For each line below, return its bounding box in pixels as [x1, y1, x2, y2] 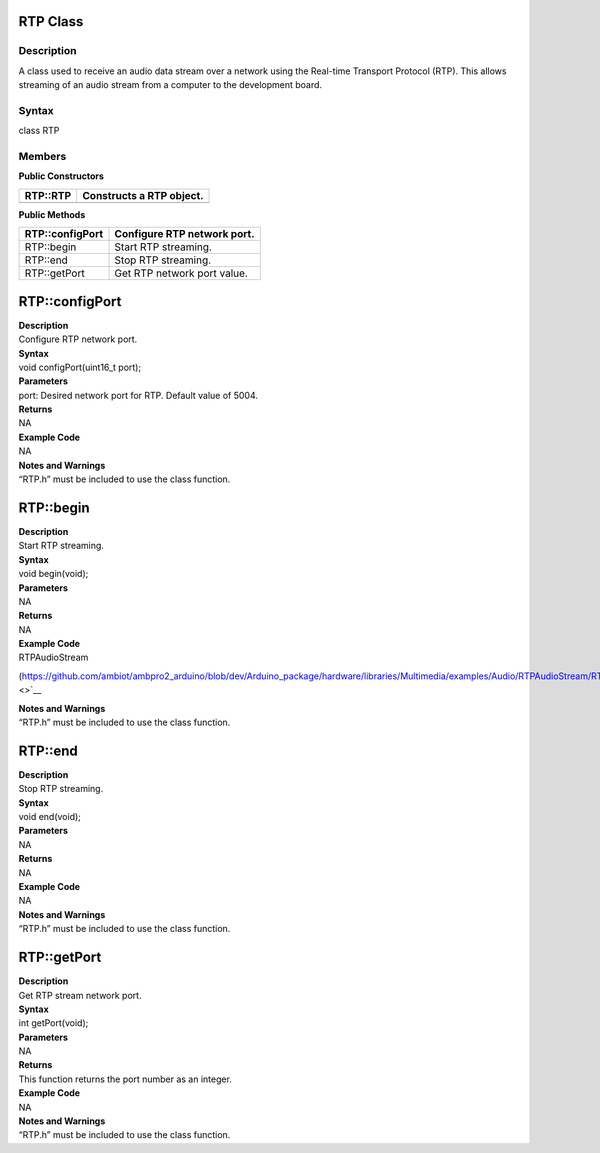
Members [18, 150, 67, 164]
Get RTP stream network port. [18, 989, 142, 1001]
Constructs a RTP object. [82, 188, 204, 202]
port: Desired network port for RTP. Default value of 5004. [18, 389, 259, 401]
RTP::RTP [24, 188, 72, 202]
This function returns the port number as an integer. [18, 1073, 232, 1085]
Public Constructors [18, 170, 105, 182]
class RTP [18, 125, 60, 137]
